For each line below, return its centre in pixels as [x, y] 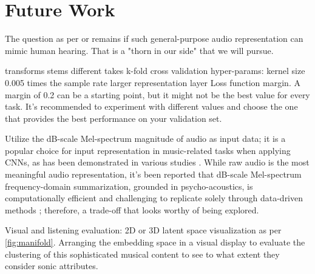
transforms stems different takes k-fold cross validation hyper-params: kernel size [155, 71]
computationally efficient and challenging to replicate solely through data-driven [154, 198]
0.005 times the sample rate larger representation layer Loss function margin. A [153, 82]
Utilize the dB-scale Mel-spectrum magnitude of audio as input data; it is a [145, 139]
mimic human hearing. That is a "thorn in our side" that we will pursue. [139, 50]
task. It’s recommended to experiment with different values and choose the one [151, 106]
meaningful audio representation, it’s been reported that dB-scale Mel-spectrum [153, 174]
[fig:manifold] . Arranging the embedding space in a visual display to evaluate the [155, 242]
